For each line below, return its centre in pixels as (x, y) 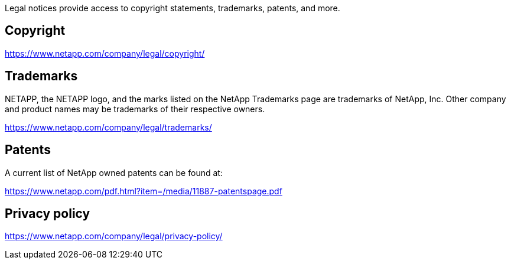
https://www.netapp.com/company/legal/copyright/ (105, 53)
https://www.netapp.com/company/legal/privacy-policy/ (114, 236)
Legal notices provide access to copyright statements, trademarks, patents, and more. (172, 8)
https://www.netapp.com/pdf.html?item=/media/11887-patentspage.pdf (144, 191)
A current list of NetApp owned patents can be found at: (114, 172)
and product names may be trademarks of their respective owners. (135, 109)
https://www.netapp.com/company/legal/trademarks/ (108, 127)
